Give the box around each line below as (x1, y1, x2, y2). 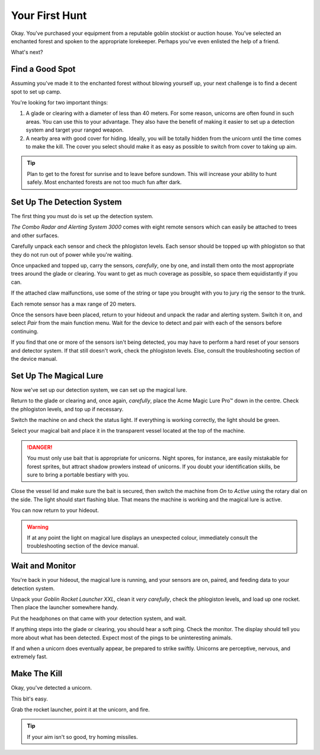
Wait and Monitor (11, 561, 76, 571)
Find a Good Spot (11, 64, 76, 74)
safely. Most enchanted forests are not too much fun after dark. (27, 178, 182, 186)
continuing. (11, 328, 39, 335)
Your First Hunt (11, 9, 87, 22)
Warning (27, 523, 49, 530)
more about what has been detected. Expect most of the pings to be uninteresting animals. (11, 634, 233, 641)
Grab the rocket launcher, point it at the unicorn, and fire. (11, 706, 151, 713)
